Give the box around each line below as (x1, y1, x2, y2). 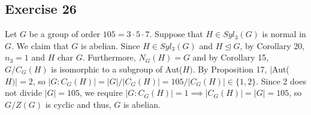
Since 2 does (261, 74, 306, 87)
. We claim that (11, 39, 69, 52)
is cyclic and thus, (45, 98, 111, 110)
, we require (79, 86, 123, 99)
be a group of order (29, 28, 101, 40)
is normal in (262, 28, 306, 40)
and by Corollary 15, (192, 51, 269, 63)
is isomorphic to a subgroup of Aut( (51, 62, 183, 75)
